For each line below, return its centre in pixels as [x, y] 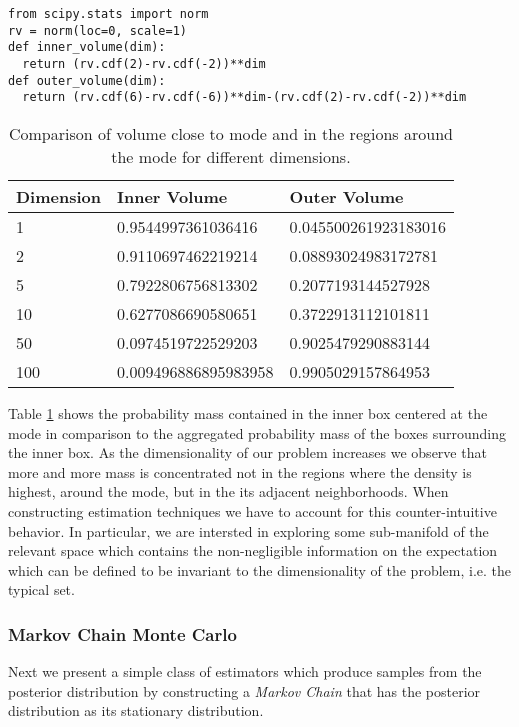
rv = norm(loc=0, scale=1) [97, 30]
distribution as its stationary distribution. [136, 710]
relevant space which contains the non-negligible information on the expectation [253, 550]
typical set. [41, 589]
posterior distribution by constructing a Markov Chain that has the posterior [244, 690]
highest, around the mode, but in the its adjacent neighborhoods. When [228, 491]
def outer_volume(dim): [87, 80]
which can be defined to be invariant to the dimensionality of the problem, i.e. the [260, 569]
